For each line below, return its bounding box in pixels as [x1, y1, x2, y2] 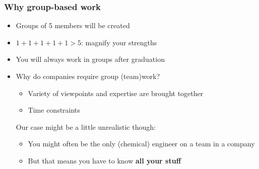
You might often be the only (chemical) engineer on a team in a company [28, 138, 255, 149]
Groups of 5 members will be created [16, 20, 130, 31]
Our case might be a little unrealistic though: [16, 121, 156, 132]
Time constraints [28, 105, 80, 115]
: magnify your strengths [81, 37, 157, 47]
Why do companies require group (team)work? [16, 71, 160, 81]
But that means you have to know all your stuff [28, 155, 181, 165]
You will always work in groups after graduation [16, 54, 165, 64]
